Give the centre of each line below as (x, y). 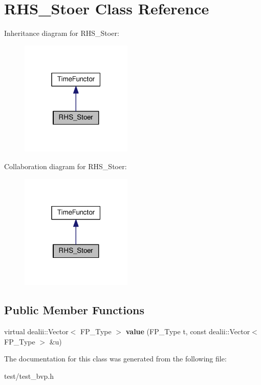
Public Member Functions (74, 310)
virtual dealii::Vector (36, 331)
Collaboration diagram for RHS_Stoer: (66, 166)
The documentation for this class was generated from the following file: (115, 359)
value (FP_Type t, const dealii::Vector (188, 331)
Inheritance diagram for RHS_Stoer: (62, 33)
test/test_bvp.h (29, 376)
